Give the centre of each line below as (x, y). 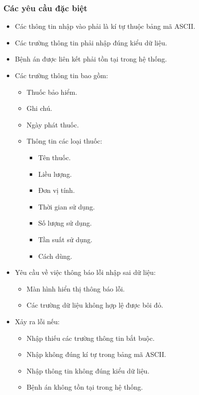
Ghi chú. (39, 108)
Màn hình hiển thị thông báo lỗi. (76, 288)
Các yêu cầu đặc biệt (46, 8)
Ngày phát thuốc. (53, 124)
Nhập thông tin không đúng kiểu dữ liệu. (88, 370)
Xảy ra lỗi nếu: (37, 321)
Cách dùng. (55, 256)
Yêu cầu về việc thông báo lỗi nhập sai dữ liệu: (85, 272)
